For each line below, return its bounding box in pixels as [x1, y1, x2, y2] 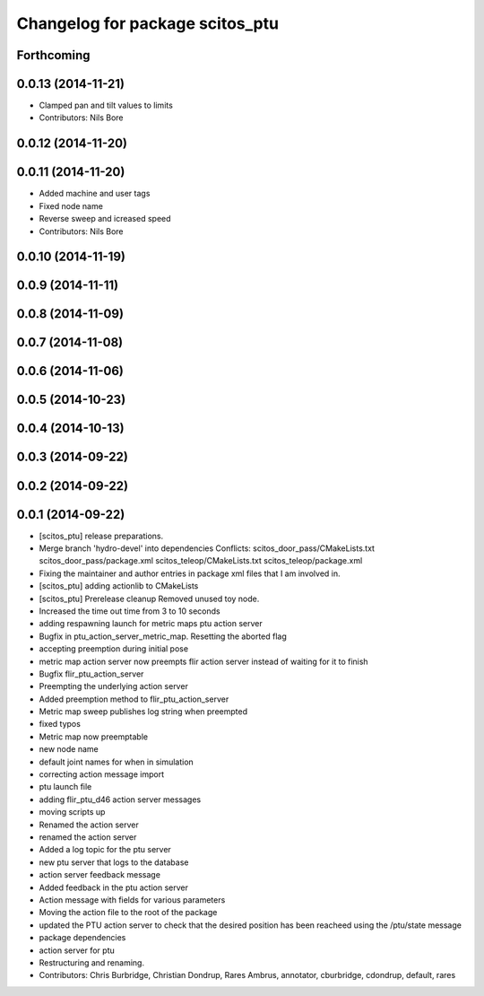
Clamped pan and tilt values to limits [39, 100, 174, 111]
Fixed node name [39, 200, 103, 211]
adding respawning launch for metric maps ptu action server [39, 618, 264, 629]
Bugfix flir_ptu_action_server [39, 668, 144, 679]
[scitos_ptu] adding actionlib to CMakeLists [39, 581, 199, 591]
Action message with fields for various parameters [39, 894, 226, 905]
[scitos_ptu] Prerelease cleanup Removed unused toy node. [39, 593, 260, 604]
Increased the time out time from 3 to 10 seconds [39, 606, 220, 616]
